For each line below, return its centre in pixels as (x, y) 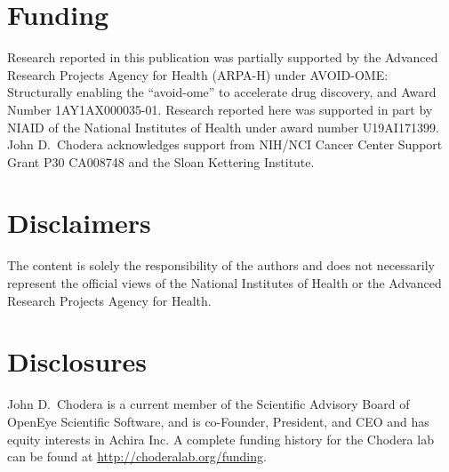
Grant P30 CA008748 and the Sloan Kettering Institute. (161, 161)
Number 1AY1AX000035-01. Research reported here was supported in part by (220, 109)
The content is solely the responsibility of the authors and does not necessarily (221, 265)
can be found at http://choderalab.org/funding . (137, 456)
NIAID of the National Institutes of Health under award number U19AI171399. (223, 127)
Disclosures (77, 361)
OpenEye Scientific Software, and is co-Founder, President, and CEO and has (218, 421)
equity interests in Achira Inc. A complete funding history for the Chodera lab (220, 439)
